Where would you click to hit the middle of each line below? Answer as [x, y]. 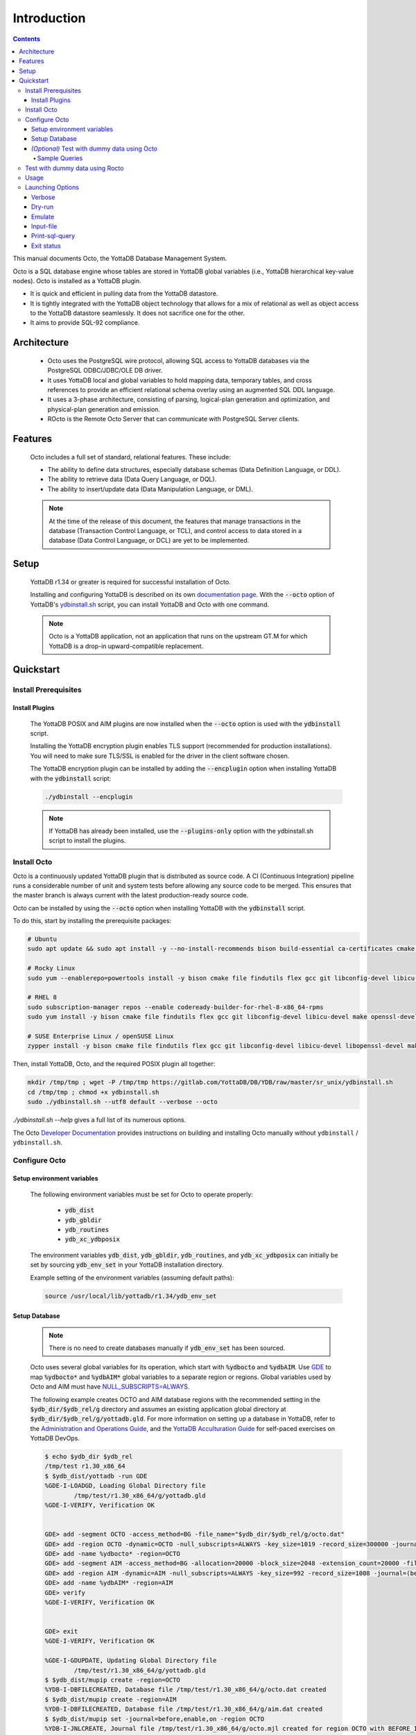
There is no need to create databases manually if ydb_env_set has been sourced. [167, 1348]
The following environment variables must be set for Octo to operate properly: [141, 1194]
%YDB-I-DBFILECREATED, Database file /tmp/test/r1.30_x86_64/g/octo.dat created [185, 1690]
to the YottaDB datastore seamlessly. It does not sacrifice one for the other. [138, 313]
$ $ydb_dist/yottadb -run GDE [96, 1476]
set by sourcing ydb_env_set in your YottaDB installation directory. [127, 1265]
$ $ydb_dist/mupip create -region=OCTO [112, 1680]
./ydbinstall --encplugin [89, 797]
